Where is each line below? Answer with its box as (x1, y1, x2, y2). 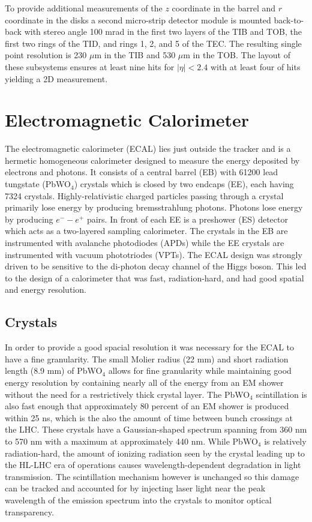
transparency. (5, 505, 54, 518)
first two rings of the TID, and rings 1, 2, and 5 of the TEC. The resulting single (5, 37, 302, 49)
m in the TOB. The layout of (183, 49, 290, 61)
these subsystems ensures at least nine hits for (5, 60, 175, 73)
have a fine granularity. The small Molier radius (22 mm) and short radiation (5, 352, 289, 365)
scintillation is (256, 388, 307, 400)
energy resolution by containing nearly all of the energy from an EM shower (5, 376, 284, 388)
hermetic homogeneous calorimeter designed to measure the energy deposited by (5, 154, 300, 166)
